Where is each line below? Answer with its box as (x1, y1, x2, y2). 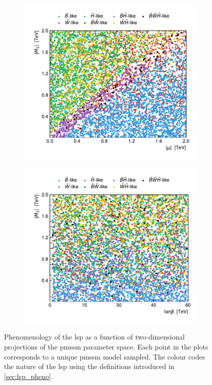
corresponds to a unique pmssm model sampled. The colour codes (4, 351, 205, 361)
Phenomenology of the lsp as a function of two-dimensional (4, 331, 185, 342)
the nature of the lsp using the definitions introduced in (4, 361, 174, 371)
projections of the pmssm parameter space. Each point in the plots (4, 341, 208, 351)
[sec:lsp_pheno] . (4, 370, 53, 381)
